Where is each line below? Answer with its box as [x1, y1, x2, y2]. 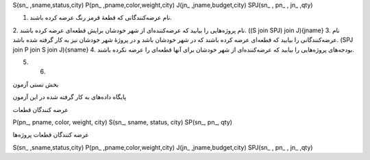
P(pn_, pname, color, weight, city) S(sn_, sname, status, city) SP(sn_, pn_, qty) [12, 117, 233, 126]
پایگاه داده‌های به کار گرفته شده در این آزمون [12, 93, 127, 101]
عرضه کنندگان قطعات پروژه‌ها [12, 130, 89, 139]
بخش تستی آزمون [12, 80, 59, 89]
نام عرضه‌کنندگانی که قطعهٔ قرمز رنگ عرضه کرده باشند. [29, 14, 173, 22]
